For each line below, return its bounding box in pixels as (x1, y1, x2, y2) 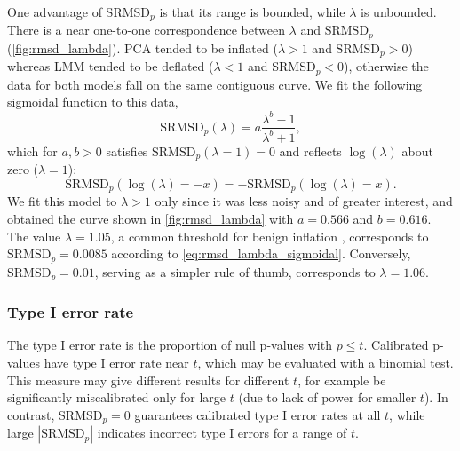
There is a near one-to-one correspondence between (7, 20, 285, 39)
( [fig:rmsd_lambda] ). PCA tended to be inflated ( (7, 38, 278, 57)
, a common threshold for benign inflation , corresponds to (110, 226, 429, 245)
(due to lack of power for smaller (238, 388, 416, 407)
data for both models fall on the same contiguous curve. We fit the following (7, 75, 423, 93)
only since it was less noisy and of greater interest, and (155, 192, 453, 210)
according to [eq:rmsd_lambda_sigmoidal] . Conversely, (111, 244, 411, 263)
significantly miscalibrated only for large (7, 388, 226, 407)
